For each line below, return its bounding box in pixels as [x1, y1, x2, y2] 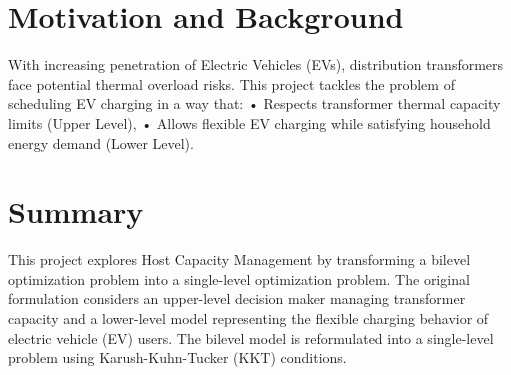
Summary [8, 191, 144, 232]
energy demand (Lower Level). [8, 132, 194, 153]
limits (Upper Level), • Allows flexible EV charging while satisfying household [8, 112, 491, 133]
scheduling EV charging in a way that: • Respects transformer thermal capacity [8, 93, 501, 114]
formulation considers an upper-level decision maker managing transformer [8, 288, 466, 309]
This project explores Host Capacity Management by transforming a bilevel [8, 249, 471, 270]
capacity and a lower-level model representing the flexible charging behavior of [8, 308, 489, 328]
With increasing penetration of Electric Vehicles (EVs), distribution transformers [8, 54, 504, 75]
